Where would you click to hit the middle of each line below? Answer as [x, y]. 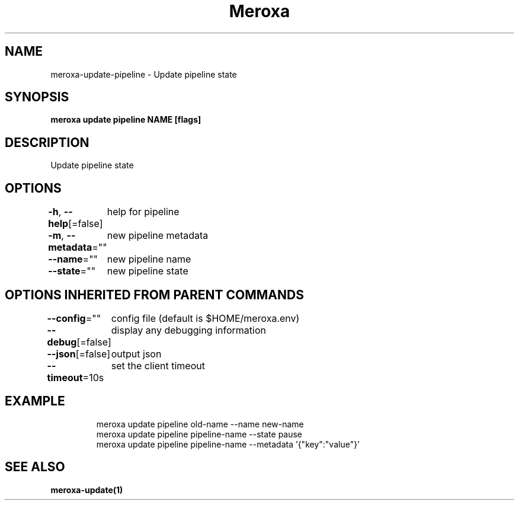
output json [136, 354]
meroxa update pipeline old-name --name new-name [200, 424]
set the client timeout [158, 365]
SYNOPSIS [37, 97]
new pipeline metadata [158, 236]
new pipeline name [149, 259]
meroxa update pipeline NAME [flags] [126, 120]
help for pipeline [143, 212]
